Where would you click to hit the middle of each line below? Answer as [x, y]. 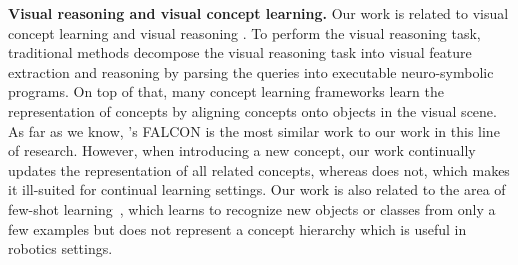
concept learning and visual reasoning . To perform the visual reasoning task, [244, 32]
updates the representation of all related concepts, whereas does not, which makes [259, 169]
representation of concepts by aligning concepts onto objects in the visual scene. [252, 110]
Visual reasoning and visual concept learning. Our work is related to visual [258, 13]
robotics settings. [60, 248]
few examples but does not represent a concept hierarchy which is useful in [237, 228]
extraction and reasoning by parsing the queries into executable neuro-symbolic [251, 71]
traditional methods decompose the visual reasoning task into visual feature [240, 52]
